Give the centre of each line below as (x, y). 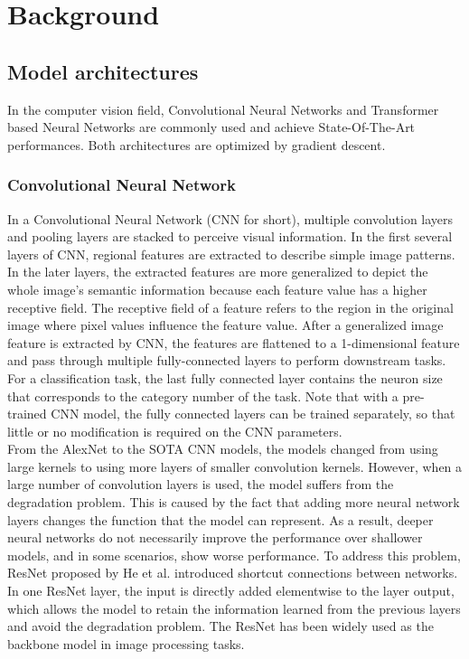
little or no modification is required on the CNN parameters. (175, 431)
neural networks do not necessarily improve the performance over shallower (215, 537)
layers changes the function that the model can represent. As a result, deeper (220, 519)
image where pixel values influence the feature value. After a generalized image (225, 325)
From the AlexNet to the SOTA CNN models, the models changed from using (223, 449)
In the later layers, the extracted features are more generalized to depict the (218, 272)
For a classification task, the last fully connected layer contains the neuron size (225, 377)
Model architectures (103, 71)
